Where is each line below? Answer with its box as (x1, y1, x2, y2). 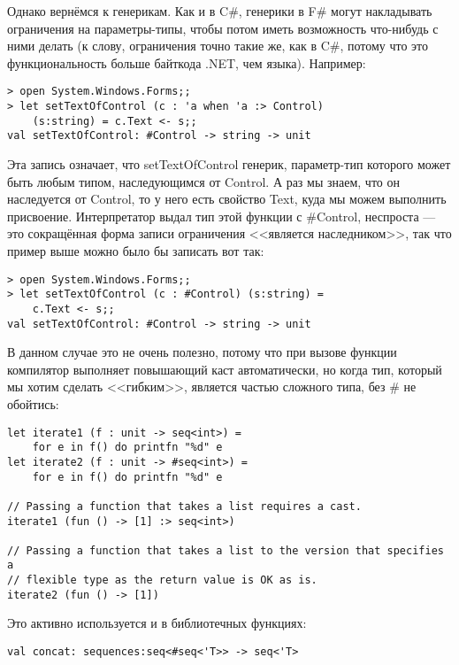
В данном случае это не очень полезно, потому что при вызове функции (7, 343, 397, 361)
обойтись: (7, 394, 59, 413)
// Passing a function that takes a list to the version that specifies (7, 544, 444, 557)
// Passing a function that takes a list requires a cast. (7, 499, 362, 513)
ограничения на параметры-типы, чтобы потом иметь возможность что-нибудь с (7, 19, 439, 37)
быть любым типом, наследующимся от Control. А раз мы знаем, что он (7, 172, 400, 190)
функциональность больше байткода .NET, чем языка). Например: (7, 53, 366, 72)
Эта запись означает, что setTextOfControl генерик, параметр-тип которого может (7, 155, 451, 173)
